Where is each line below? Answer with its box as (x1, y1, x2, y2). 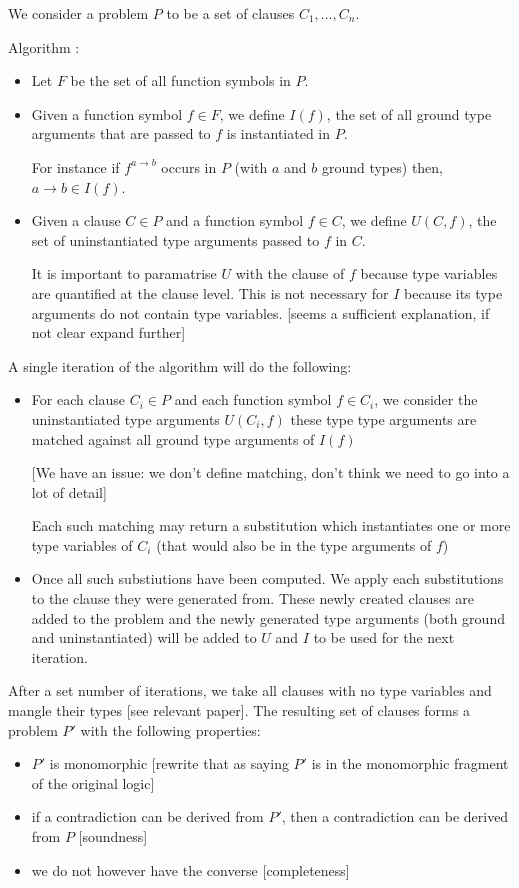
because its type (403, 282, 503, 303)
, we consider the (374, 389, 478, 410)
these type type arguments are (290, 408, 477, 429)
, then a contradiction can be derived (281, 806, 509, 827)
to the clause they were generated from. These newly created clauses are (31, 588, 474, 609)
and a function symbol (166, 210, 304, 231)
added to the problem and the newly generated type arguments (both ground (31, 607, 505, 628)
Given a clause (31, 210, 121, 231)
